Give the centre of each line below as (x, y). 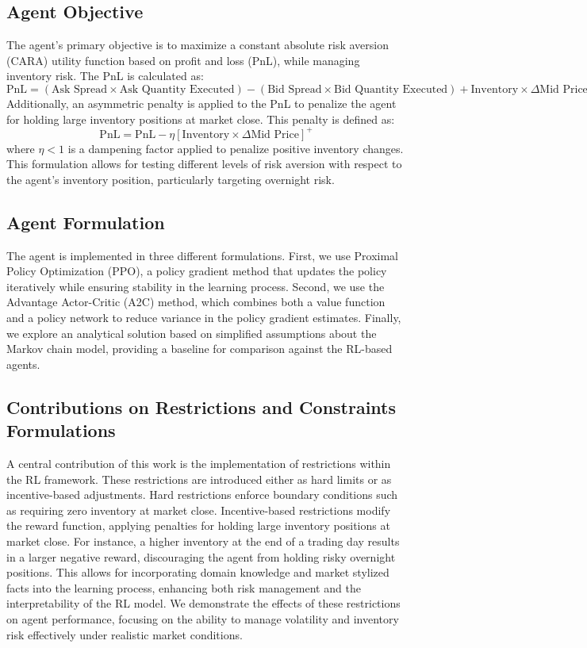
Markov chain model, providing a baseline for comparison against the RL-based (200, 349)
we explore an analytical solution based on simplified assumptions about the (192, 333)
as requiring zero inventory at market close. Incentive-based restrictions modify (199, 510)
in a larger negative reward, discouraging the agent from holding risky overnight (201, 556)
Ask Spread (79, 89)
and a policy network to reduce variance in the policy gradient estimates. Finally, (204, 318)
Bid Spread (295, 89)
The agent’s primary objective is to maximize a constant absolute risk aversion (198, 45)
